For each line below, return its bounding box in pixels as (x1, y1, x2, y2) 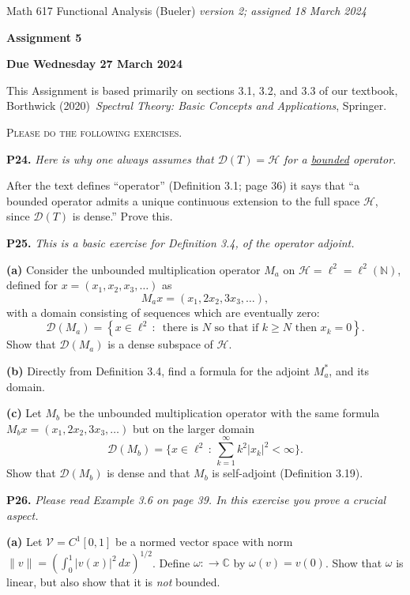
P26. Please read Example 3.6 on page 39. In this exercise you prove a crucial (6, 491, 386, 507)
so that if (214, 322, 259, 334)
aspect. (6, 507, 39, 523)
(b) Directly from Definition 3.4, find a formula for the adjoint (6, 362, 310, 378)
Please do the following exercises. (6, 123, 182, 140)
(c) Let (6, 405, 42, 421)
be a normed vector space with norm (115, 533, 293, 550)
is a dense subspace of (107, 336, 213, 352)
